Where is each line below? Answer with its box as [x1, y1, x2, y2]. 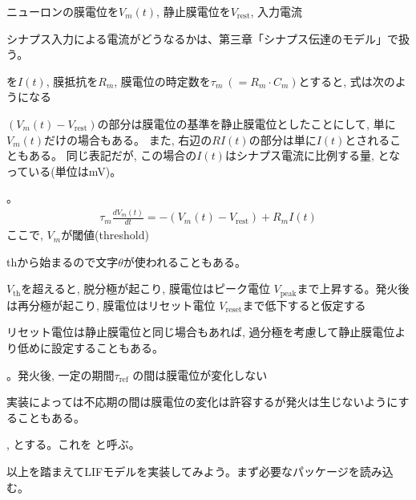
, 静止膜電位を [156, 3, 231, 19]
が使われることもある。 [123, 253, 247, 270]
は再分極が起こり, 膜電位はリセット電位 [6, 296, 216, 313]
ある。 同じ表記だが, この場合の [28, 147, 197, 164]
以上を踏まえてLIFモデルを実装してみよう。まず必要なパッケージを [6, 462, 360, 479]
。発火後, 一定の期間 [6, 366, 115, 383]
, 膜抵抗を [46, 72, 99, 89]
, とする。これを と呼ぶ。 [6, 436, 140, 453]
